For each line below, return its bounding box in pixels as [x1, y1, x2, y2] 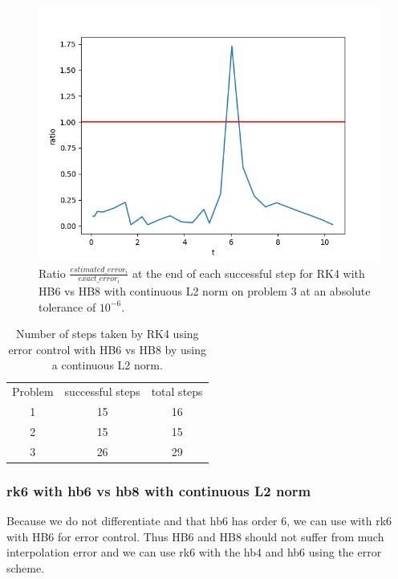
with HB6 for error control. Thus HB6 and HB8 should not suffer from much [6, 528, 384, 544]
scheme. [6, 559, 45, 576]
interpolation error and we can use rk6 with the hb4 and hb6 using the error [6, 544, 382, 561]
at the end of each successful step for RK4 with [132, 264, 365, 281]
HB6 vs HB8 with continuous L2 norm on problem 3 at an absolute [39, 283, 371, 300]
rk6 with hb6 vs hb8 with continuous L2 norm [6, 480, 311, 500]
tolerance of [39, 298, 96, 315]
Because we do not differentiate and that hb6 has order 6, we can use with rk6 [6, 512, 392, 529]
